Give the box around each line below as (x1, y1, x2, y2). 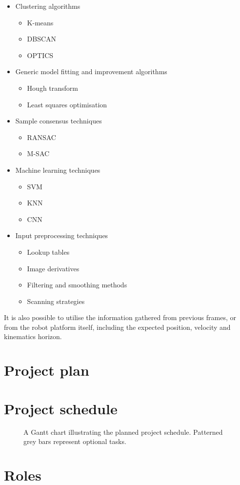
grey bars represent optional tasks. (23, 436, 126, 446)
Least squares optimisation (27, 99, 107, 109)
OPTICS (27, 50, 54, 60)
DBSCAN (27, 34, 57, 44)
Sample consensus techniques (15, 116, 102, 126)
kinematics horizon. (4, 331, 62, 342)
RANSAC (27, 132, 56, 142)
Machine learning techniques (15, 164, 100, 175)
